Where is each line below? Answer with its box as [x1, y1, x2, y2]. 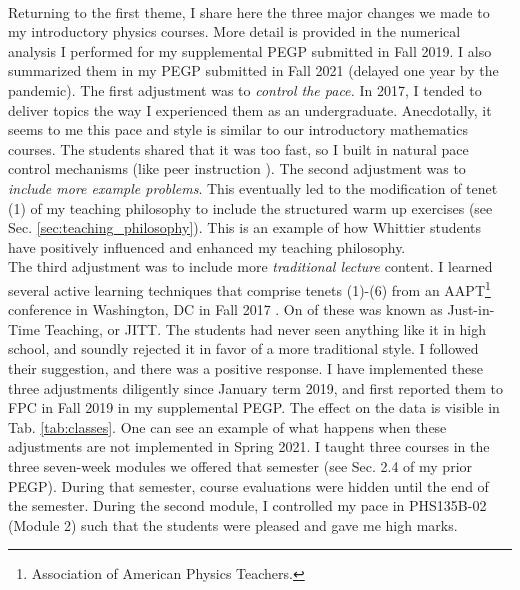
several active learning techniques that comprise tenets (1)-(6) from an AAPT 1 [8, 276, 491, 300]
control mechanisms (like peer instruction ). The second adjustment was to [8, 158, 466, 179]
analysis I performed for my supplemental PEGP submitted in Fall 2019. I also [8, 40, 492, 61]
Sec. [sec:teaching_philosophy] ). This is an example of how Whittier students [8, 217, 482, 238]
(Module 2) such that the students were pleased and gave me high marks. [8, 514, 458, 535]
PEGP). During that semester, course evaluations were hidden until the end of [8, 475, 489, 496]
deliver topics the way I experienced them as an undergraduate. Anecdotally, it [8, 99, 492, 120]
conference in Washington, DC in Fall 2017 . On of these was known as [8, 299, 443, 320]
